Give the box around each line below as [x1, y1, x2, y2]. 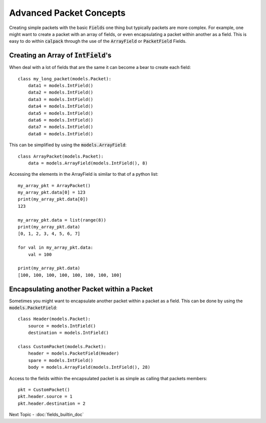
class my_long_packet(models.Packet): [18, 76, 112, 81]
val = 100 [28, 252, 52, 257]
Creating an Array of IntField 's [9, 51, 112, 60]
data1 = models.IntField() [28, 83, 94, 89]
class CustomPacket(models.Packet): [18, 344, 106, 350]
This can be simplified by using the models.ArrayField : [9, 142, 127, 148]
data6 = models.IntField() [28, 117, 94, 123]
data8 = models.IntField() [28, 131, 94, 136]
